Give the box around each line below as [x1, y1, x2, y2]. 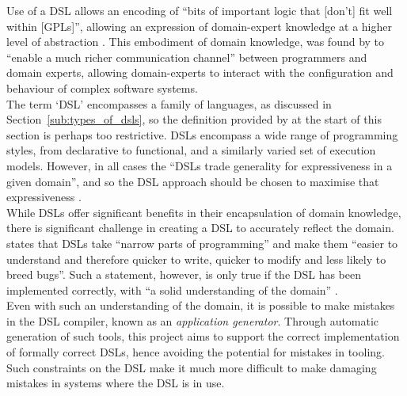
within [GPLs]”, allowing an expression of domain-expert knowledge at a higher [6, 17, 392, 34]
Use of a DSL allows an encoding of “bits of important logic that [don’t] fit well [6, 2, 393, 18]
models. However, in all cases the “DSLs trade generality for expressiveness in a [6, 157, 393, 173]
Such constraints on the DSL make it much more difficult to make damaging [6, 359, 377, 375]
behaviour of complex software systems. [6, 79, 198, 96]
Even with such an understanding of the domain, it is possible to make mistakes [6, 297, 395, 314]
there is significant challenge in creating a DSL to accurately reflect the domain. [6, 219, 394, 236]
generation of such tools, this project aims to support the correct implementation [6, 328, 400, 345]
